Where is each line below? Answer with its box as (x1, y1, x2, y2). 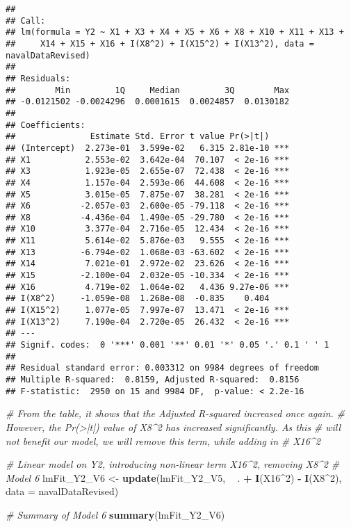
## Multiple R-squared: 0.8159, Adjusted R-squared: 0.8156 (6, 375, 300, 384)
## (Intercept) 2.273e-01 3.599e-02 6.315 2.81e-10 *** (6, 143, 290, 153)
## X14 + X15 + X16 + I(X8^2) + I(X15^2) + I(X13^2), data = (6, 38, 314, 49)
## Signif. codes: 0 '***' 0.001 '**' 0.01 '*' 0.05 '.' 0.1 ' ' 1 (6, 340, 329, 350)
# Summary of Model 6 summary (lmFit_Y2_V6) (6, 507, 225, 521)
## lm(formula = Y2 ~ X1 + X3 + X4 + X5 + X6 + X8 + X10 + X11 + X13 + (6, 27, 344, 38)
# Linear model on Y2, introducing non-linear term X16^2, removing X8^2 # (6, 457, 340, 471)
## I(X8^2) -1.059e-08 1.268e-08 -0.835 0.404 (6, 293, 270, 304)
